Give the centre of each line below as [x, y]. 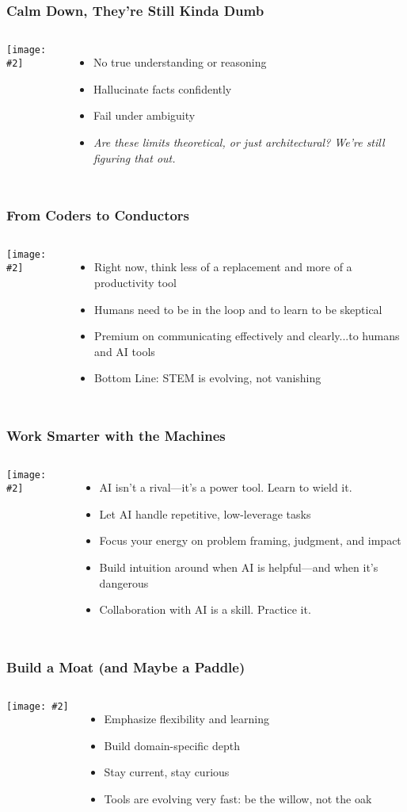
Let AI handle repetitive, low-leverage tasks [205, 513]
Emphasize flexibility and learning [186, 718]
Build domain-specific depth [172, 745]
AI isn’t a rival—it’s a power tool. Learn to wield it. [226, 487]
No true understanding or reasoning [180, 62]
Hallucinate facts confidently [162, 88]
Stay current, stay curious [167, 772]
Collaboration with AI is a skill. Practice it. [205, 609]
